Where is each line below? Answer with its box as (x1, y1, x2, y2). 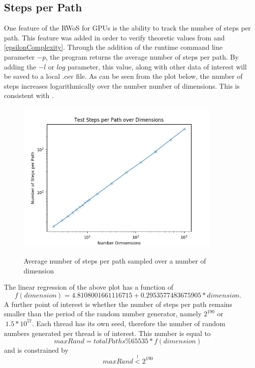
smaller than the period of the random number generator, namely (4, 308, 202, 319)
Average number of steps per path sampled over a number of (24, 256, 206, 266)
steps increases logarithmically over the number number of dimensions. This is (4, 80, 240, 91)
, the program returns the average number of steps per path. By (45, 51, 239, 62)
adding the (4, 61, 36, 71)
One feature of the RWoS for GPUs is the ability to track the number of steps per (4, 23, 251, 33)
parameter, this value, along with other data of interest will (67, 61, 247, 71)
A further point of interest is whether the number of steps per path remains (4, 299, 232, 309)
